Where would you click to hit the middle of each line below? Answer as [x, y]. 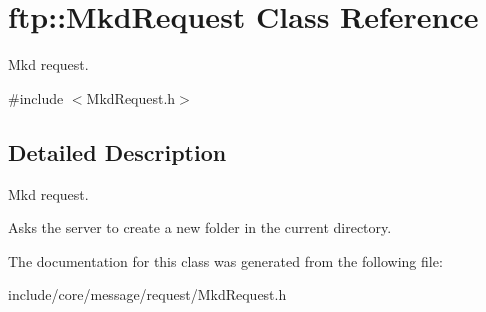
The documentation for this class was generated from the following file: [225, 260]
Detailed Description [117, 151]
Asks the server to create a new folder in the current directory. [200, 227]
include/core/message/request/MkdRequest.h [147, 294]
